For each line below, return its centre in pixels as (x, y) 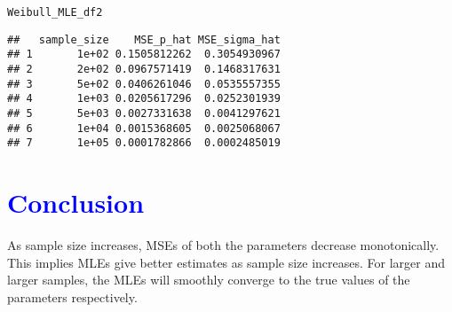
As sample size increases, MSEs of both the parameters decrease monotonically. (223, 245)
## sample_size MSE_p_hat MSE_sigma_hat (144, 39)
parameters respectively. (72, 296)
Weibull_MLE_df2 (55, 12)
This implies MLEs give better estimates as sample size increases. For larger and (226, 262)
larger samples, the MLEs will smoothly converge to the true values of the (209, 280)
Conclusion (76, 203)
